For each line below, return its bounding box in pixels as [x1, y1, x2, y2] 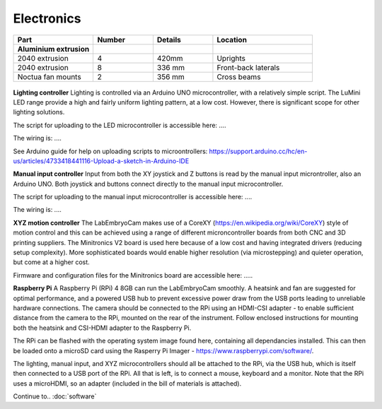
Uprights [216, 53, 245, 63]
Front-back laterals [216, 62, 280, 72]
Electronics [13, 11, 81, 26]
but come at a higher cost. [13, 258, 90, 266]
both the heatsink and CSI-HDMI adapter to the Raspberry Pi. [13, 324, 192, 332]
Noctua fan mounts [17, 71, 81, 81]
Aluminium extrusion [17, 44, 90, 54]
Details [156, 35, 182, 45]
